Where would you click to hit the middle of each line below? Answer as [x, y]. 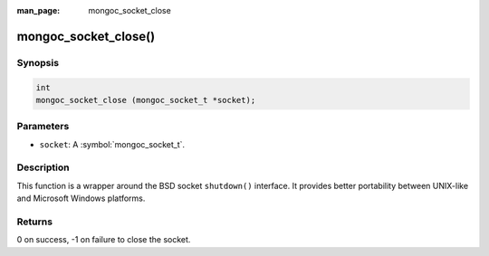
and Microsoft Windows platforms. [81, 198]
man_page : [38, 10]
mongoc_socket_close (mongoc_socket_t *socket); [146, 100]
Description [43, 167]
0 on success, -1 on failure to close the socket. [104, 240]
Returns [35, 222]
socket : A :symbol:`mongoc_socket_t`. [112, 144]
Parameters [43, 127]
